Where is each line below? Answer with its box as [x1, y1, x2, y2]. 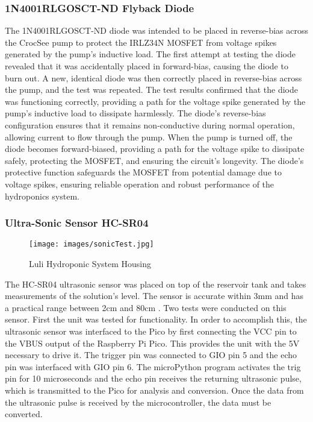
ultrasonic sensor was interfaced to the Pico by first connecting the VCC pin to [5, 324, 297, 337]
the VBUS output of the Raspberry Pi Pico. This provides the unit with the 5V [5, 336, 300, 349]
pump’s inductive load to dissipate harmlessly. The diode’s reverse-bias [5, 107, 266, 119]
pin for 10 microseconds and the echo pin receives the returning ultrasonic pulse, [5, 372, 302, 385]
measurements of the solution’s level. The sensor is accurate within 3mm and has [5, 289, 304, 302]
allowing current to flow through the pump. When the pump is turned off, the [5, 130, 293, 143]
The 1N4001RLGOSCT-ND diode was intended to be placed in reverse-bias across [5, 24, 308, 37]
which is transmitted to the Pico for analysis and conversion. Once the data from [5, 383, 304, 396]
